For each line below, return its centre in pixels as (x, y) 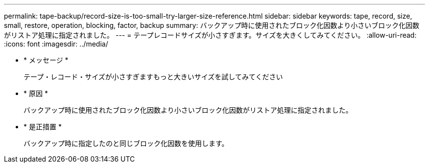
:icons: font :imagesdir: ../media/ (56, 44)
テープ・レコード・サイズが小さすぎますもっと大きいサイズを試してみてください (153, 77)
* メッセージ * (46, 60)
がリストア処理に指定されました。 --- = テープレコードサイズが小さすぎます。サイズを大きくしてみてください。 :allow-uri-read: (210, 35)
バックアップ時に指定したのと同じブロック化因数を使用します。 (126, 143)
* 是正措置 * (43, 127)
